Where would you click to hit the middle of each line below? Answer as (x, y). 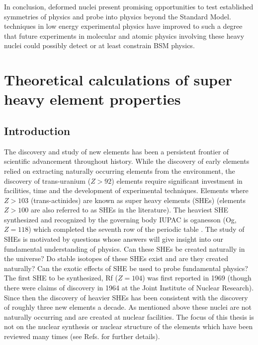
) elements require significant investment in (177, 180)
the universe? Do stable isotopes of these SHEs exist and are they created (116, 258)
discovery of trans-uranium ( (47, 180)
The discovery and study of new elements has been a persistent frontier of (117, 151)
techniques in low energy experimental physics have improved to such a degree (123, 26)
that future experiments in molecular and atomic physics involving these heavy (124, 35)
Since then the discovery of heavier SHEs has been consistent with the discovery (126, 297)
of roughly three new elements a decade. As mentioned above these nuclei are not (128, 307)
